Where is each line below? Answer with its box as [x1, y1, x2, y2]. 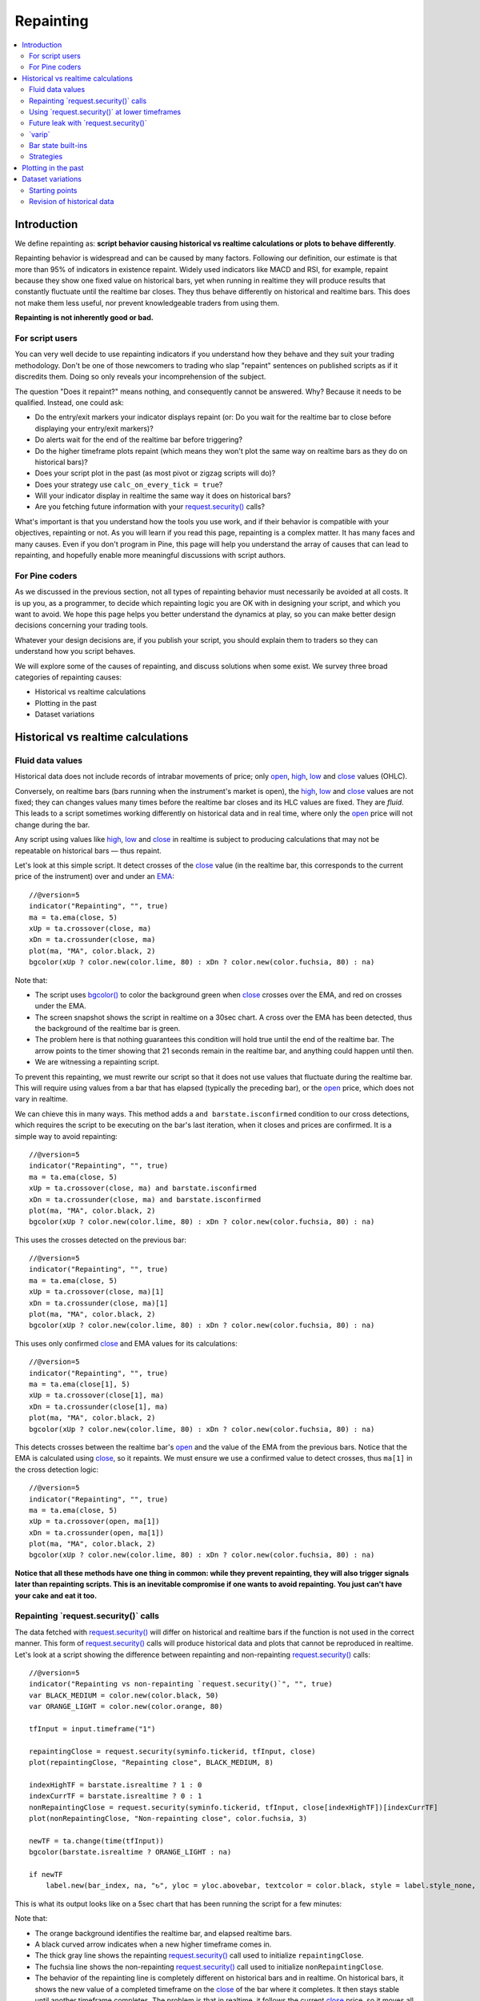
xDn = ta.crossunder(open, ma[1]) [29, 1528, 164, 1537]
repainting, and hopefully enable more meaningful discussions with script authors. [14, 551, 286, 560]
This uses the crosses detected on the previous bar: [14, 1235, 187, 1245]
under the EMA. [34, 1001, 87, 1011]
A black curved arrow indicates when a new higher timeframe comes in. [34, 1939, 272, 1949]
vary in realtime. [14, 1094, 68, 1104]
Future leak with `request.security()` [29, 118, 147, 128]
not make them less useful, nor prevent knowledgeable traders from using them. [14, 298, 280, 307]
